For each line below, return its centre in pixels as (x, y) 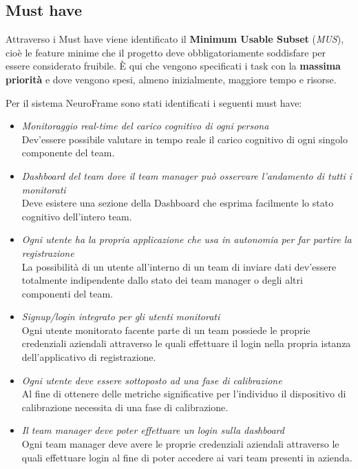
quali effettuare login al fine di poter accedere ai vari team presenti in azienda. (187, 457)
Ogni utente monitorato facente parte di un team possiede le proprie (166, 330)
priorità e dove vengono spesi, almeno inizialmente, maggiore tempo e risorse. (171, 79)
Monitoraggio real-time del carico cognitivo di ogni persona (145, 126)
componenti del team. (67, 293)
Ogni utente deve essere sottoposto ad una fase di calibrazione (152, 380)
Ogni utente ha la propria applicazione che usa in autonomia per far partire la (187, 239)
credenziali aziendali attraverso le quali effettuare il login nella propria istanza (186, 343)
